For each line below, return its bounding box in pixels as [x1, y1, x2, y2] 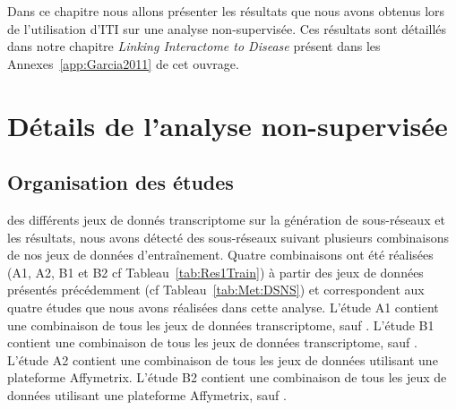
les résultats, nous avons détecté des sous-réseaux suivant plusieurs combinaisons [7, 227, 450, 246]
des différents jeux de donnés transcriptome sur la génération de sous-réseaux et [7, 209, 445, 228]
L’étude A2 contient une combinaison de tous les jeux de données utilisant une [7, 350, 438, 369]
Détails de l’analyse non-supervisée [7, 107, 448, 143]
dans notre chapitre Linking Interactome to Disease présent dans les [7, 37, 381, 56]
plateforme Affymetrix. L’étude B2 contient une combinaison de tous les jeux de [7, 368, 447, 387]
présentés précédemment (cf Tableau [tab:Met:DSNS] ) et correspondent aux [7, 280, 425, 299]
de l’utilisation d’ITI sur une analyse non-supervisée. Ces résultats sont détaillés [7, 19, 447, 38]
